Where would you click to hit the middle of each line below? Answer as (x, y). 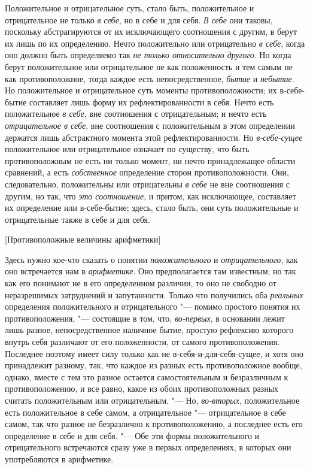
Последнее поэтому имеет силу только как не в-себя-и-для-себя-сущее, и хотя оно (154, 353)
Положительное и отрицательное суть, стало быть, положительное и (130, 8)
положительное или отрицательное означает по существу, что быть (127, 149)
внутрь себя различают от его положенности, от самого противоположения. (142, 342)
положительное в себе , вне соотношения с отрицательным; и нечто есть (136, 114)
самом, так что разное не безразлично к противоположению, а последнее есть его (154, 424)
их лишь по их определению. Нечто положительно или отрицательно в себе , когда (155, 43)
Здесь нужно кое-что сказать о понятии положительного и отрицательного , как (151, 259)
